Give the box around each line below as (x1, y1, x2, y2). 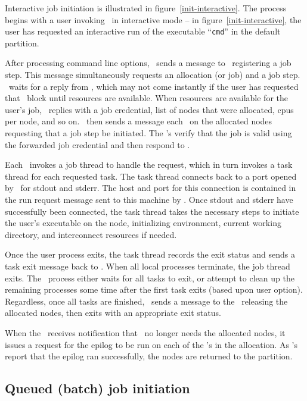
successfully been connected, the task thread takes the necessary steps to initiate (5, 205, 299, 217)
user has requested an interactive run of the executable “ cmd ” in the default (5, 25, 281, 37)
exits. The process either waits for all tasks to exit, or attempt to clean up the (5, 271, 294, 284)
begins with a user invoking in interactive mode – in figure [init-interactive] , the (5, 13, 302, 26)
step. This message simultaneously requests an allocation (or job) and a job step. (5, 68, 300, 81)
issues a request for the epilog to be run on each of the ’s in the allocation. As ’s (5, 338, 298, 350)
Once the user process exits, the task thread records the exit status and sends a (5, 248, 296, 261)
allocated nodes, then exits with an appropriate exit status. (5, 306, 221, 319)
